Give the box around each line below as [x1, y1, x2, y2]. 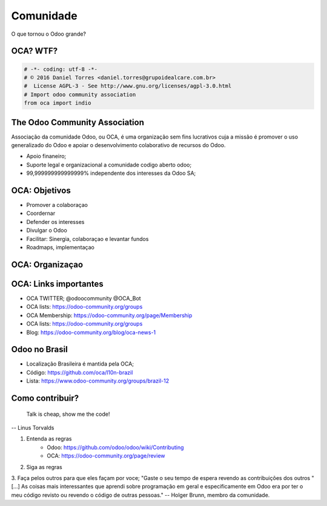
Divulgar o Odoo [26, 227, 68, 234]
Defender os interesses [26, 218, 85, 225]
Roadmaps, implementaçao [26, 244, 95, 251]
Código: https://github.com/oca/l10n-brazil [26, 369, 133, 376]
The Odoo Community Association [11, 117, 145, 127]
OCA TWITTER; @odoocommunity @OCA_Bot [26, 294, 142, 302]
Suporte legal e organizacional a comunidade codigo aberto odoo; [26, 161, 192, 168]
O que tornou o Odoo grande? [11, 30, 87, 38]
